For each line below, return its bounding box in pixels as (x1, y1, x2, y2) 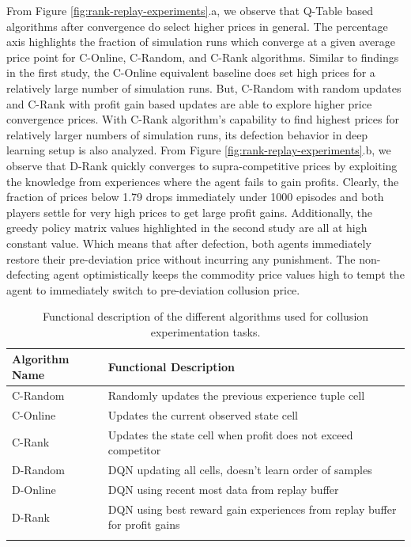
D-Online (12, 481, 56, 497)
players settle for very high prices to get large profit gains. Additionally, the (6, 203, 372, 220)
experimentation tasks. (150, 323, 261, 340)
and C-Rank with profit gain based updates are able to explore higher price (6, 95, 372, 112)
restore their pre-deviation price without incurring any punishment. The (6, 250, 356, 267)
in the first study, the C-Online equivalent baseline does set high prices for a (6, 64, 375, 81)
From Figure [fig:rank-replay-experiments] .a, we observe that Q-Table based (6, 2, 374, 18)
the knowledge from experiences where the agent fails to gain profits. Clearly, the (6, 173, 399, 189)
